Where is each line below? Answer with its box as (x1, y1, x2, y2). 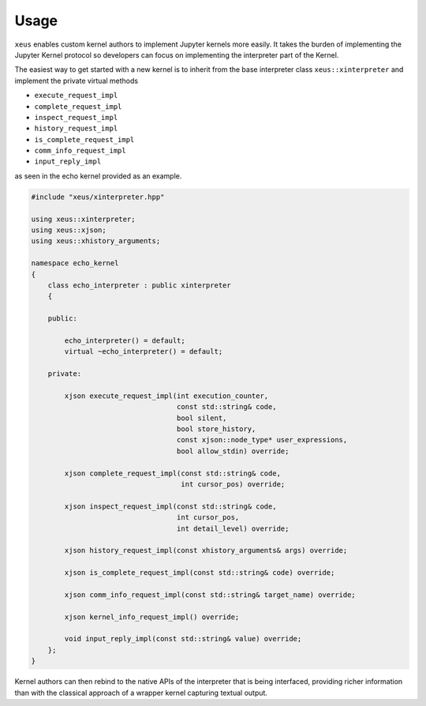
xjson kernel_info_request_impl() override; (64, 612, 240, 622)
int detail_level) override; (176, 524, 290, 533)
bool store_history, (176, 425, 256, 434)
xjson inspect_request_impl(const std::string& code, (64, 501, 277, 511)
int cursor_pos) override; (181, 479, 286, 489)
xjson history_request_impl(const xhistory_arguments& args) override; (64, 546, 348, 555)
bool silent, (176, 413, 227, 422)
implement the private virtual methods (14, 76, 138, 85)
